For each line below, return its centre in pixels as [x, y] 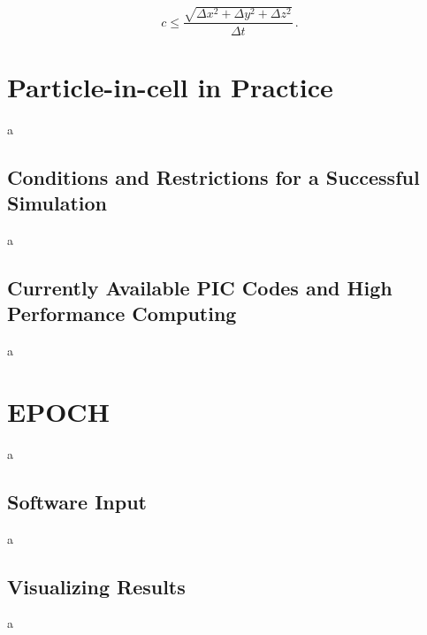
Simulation [57, 203]
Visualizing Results [96, 586]
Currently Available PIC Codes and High [200, 287]
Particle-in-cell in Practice [170, 86]
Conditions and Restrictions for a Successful [213, 176]
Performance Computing [122, 314]
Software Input [77, 501]
